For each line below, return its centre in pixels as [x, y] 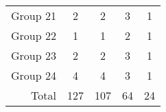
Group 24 [34, 75]
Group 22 [34, 35]
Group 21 [34, 15]
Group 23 [34, 55]
